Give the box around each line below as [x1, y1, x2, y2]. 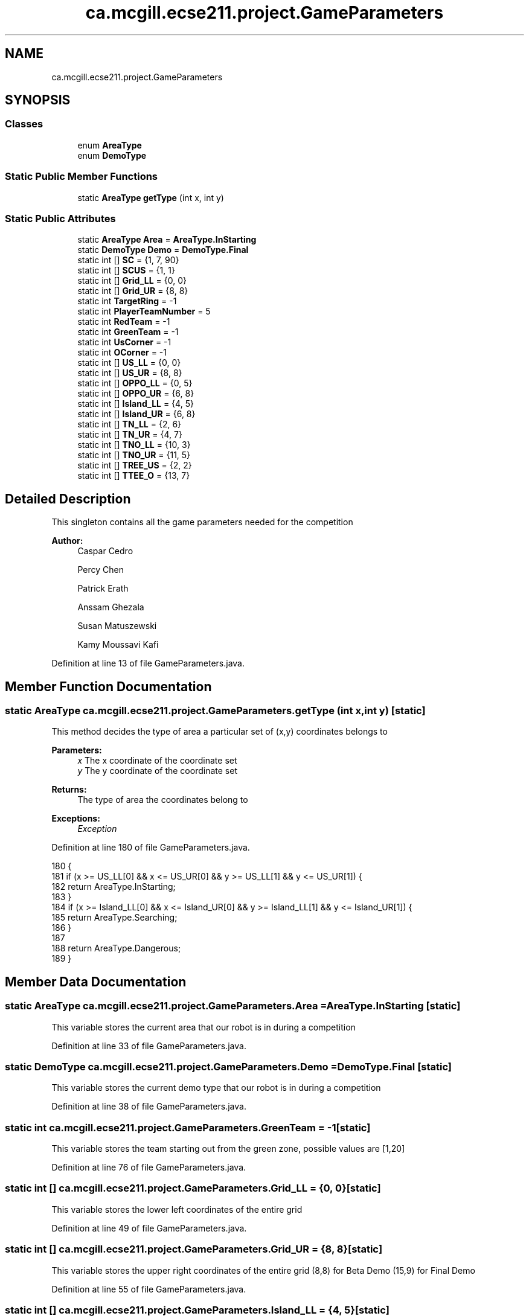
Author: [51, 535, 83, 546]
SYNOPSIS [5, 92, 71, 108]
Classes [5, 118, 43, 130]
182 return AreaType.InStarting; [51, 881, 176, 892]
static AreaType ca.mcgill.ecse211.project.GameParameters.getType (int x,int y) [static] [5, 704, 426, 717]
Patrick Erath [77, 583, 129, 594]
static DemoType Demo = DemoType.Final [77, 244, 249, 255]
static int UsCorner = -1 [77, 337, 172, 348]
